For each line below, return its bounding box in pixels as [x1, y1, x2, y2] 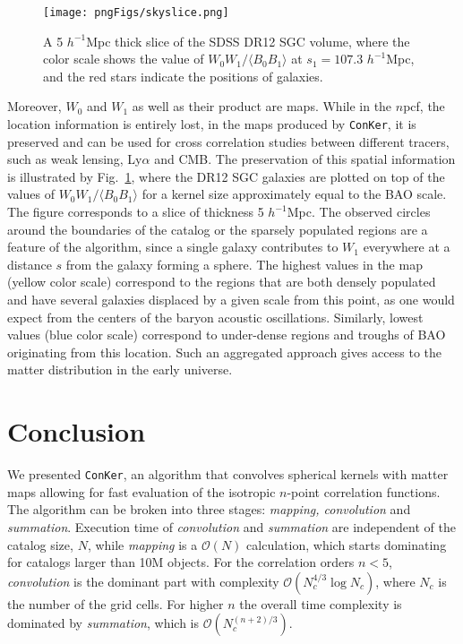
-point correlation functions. [287, 482, 441, 501]
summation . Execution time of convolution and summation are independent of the [7, 517, 456, 536]
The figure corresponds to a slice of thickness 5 [7, 202, 264, 221]
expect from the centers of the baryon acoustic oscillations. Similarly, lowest [7, 307, 424, 326]
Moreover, [7, 97, 62, 116]
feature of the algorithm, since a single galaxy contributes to [7, 237, 339, 256]
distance [7, 254, 52, 273]
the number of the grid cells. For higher [7, 594, 224, 613]
